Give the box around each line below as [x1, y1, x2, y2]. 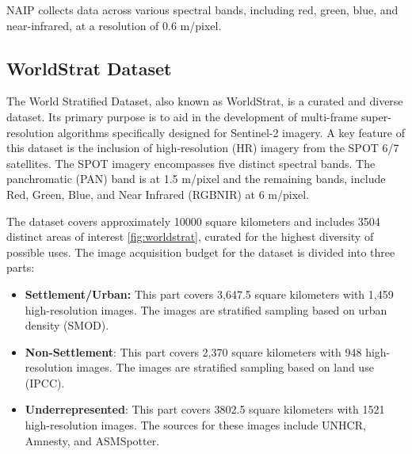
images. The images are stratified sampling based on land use [76, 359, 374, 376]
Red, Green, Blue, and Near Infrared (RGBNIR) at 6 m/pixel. [6, 185, 310, 202]
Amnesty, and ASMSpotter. [25, 432, 160, 448]
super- [361, 108, 391, 124]
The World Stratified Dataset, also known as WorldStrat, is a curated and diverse [6, 93, 403, 109]
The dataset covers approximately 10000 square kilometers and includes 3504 [6, 212, 380, 229]
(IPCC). [25, 374, 65, 391]
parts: [6, 259, 35, 276]
